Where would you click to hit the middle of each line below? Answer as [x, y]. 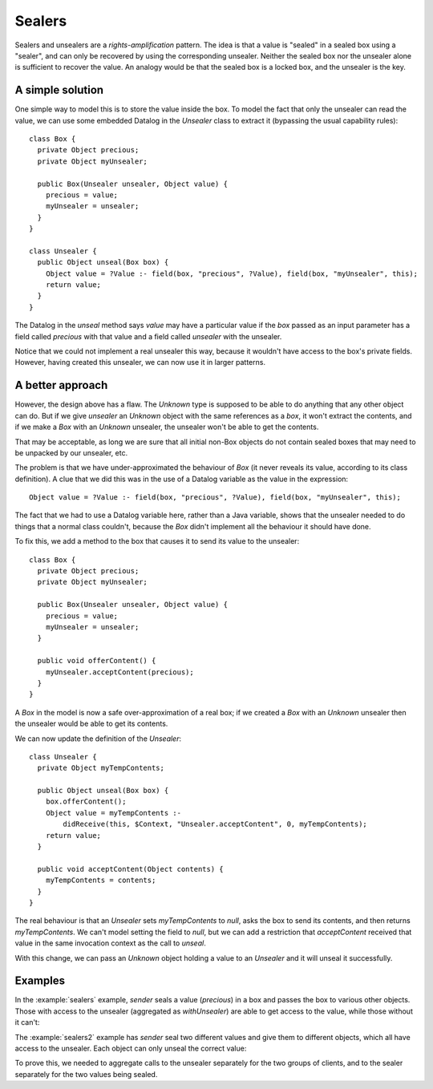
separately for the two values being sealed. [86, 1074]
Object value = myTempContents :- [113, 813]
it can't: [27, 1022]
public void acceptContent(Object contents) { [130, 869]
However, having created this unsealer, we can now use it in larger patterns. [140, 362]
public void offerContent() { [97, 661]
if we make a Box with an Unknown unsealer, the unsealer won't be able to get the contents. [167, 427]
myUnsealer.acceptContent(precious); [119, 672]
